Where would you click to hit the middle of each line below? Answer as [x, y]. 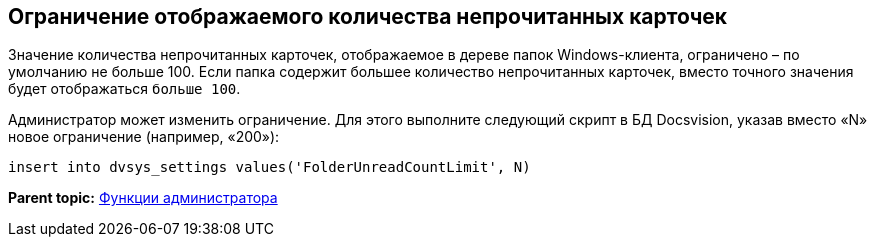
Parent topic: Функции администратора [143, 198]
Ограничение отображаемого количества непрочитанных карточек [368, 16]
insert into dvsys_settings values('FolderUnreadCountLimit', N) [269, 167]
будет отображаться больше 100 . [124, 89]
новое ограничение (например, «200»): [144, 137]
